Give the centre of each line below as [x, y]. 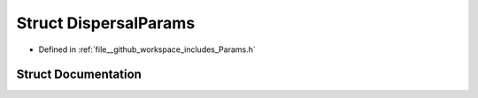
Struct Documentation [79, 75]
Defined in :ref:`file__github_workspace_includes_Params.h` [147, 49]
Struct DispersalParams [106, 23]
